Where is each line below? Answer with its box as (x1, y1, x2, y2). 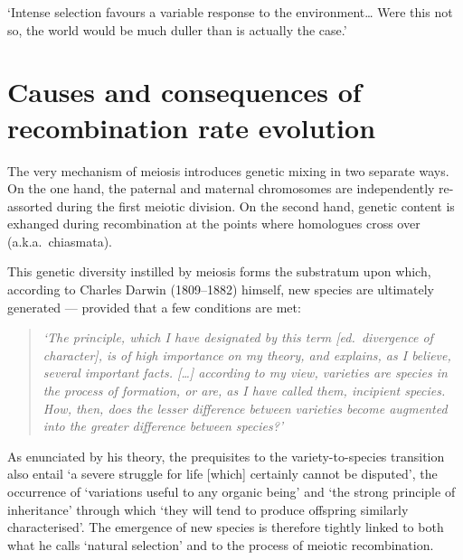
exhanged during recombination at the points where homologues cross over (7, 214, 420, 233)
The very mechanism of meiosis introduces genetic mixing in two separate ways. (7, 161, 449, 180)
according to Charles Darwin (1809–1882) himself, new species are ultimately (7, 280, 434, 299)
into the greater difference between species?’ (43, 416, 284, 435)
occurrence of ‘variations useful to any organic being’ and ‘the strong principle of (7, 482, 456, 500)
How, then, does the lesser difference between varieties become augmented (43, 398, 448, 417)
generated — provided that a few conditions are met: (7, 297, 301, 316)
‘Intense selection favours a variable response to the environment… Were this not (7, 3, 453, 21)
